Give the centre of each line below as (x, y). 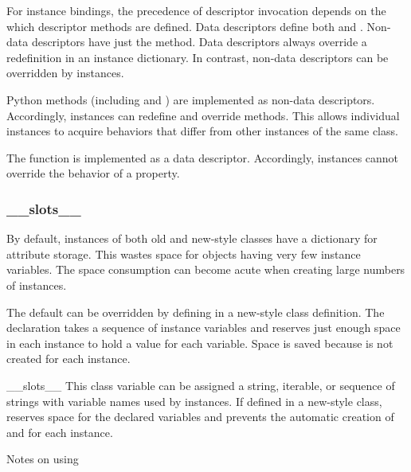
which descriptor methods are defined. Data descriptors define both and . (185, 26)
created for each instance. (68, 359)
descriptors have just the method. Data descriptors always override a (199, 42)
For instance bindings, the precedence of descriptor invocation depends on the (196, 10)
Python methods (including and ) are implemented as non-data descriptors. (191, 99)
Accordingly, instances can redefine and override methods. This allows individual (203, 115)
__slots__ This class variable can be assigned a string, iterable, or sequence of (201, 385)
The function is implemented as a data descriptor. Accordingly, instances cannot (203, 157)
